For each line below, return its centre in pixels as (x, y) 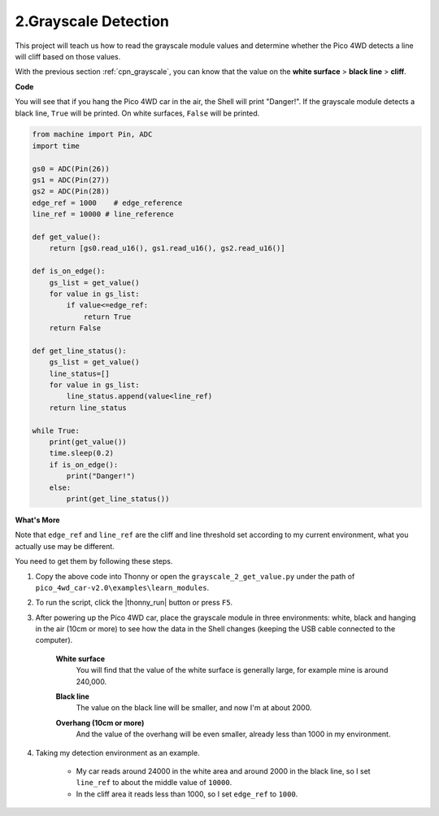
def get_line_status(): (80, 351)
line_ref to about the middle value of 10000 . (154, 783)
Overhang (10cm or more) (100, 722)
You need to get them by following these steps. (94, 561)
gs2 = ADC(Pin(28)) (71, 192)
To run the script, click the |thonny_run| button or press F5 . (134, 603)
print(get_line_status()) (118, 499)
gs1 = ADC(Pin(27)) (71, 180)
